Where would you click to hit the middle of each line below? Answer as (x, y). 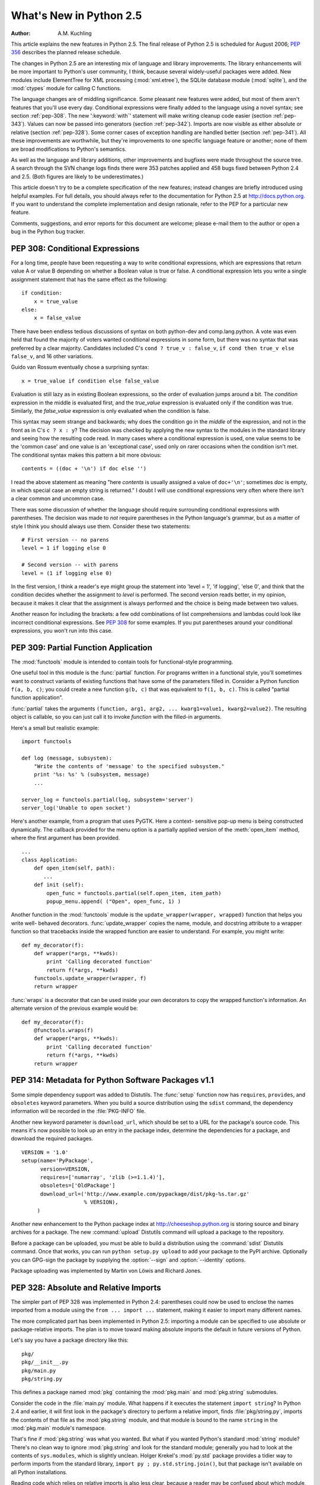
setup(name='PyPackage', (57, 1161)
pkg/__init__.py (45, 1362)
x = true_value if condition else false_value (90, 381)
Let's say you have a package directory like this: (70, 1340)
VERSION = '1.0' (45, 1152)
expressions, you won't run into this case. (62, 630)
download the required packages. (52, 1139)
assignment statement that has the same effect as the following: (89, 279)
